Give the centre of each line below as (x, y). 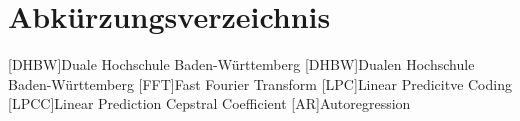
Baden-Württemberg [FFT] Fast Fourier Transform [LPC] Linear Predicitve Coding (260, 83)
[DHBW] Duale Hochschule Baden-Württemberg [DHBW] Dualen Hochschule (241, 64)
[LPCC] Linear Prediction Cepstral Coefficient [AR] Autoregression (209, 103)
